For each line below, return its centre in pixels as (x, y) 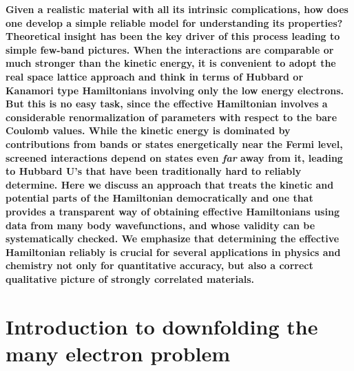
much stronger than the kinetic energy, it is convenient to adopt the (171, 63)
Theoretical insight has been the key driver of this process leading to (173, 36)
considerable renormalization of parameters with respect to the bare (171, 117)
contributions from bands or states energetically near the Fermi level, (174, 144)
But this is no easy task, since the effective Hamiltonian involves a (167, 104)
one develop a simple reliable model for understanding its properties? (174, 22)
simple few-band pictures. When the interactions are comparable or (170, 49)
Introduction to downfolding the (162, 326)
